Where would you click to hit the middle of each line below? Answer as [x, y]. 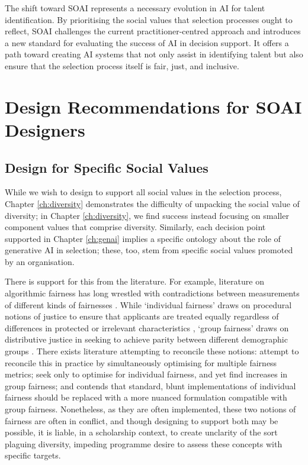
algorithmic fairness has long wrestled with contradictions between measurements [152, 293]
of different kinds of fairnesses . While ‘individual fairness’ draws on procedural [148, 304]
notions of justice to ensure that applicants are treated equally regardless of [142, 316]
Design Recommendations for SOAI [153, 106]
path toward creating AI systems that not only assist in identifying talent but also [154, 54]
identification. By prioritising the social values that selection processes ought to [149, 19]
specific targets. [33, 455]
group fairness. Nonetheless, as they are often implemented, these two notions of [150, 409]
